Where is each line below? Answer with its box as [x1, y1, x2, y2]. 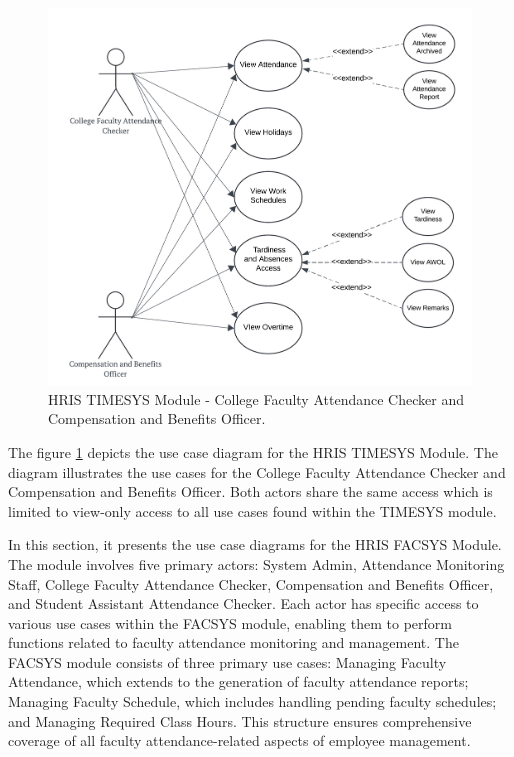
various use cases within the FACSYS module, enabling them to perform [8, 612, 452, 633]
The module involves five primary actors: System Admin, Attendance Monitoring [8, 553, 505, 574]
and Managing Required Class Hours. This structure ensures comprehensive [8, 710, 472, 731]
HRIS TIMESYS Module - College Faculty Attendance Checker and [48, 388, 464, 409]
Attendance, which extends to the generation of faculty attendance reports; [8, 671, 469, 692]
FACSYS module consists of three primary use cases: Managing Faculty [8, 651, 447, 672]
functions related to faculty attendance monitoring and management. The [8, 632, 459, 653]
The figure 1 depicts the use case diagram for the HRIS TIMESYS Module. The [8, 441, 498, 462]
